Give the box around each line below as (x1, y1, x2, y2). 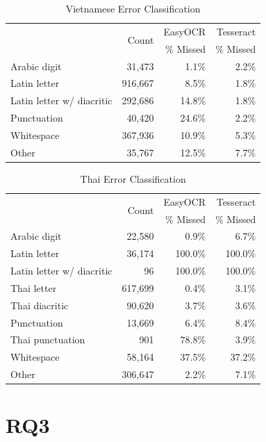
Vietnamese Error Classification (65, 1, 201, 15)
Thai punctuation (10, 332, 85, 347)
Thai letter (10, 280, 57, 295)
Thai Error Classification (80, 171, 186, 186)
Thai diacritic (10, 297, 69, 312)
